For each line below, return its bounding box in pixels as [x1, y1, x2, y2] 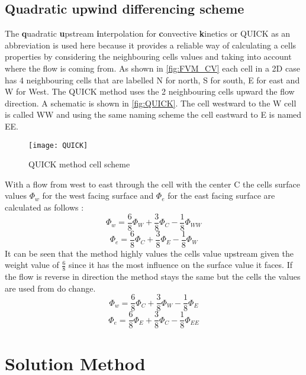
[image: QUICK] [28, 141, 88, 150]
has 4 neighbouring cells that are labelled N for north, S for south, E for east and [5, 73, 300, 86]
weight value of [5, 258, 59, 271]
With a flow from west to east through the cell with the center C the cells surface [5, 177, 300, 190]
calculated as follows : [5, 201, 84, 213]
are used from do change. [5, 282, 96, 294]
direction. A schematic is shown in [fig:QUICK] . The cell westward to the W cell [5, 96, 297, 109]
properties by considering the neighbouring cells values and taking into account [5, 50, 292, 63]
